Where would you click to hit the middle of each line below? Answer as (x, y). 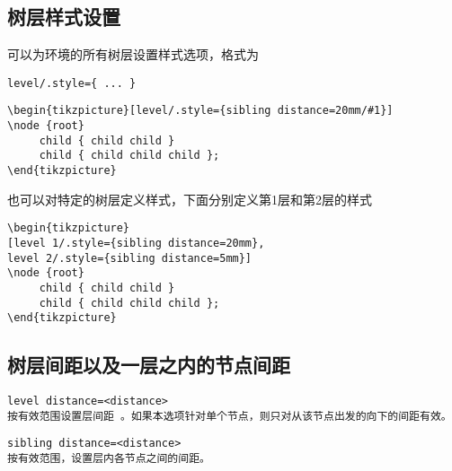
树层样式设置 (64, 17)
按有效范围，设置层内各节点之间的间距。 (109, 459)
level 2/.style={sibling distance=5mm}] (130, 258)
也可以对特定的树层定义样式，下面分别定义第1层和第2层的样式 (190, 199)
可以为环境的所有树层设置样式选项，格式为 (133, 54)
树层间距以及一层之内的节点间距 (149, 365)
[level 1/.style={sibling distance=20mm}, (136, 243)
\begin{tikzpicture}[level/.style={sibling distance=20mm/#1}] (200, 111)
